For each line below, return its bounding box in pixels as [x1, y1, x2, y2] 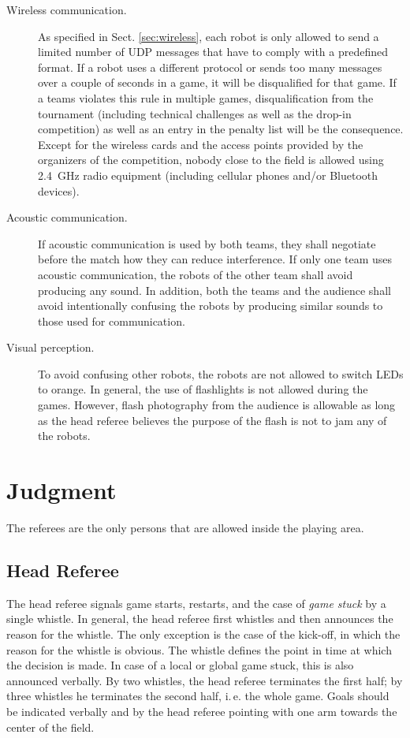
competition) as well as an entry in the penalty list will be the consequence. [38, 121, 404, 137]
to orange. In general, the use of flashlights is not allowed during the [38, 381, 368, 397]
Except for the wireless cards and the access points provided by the [38, 136, 363, 152]
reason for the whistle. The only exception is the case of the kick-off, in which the [6, 625, 401, 642]
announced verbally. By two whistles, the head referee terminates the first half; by [6, 672, 403, 688]
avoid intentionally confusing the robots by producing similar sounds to [38, 297, 383, 314]
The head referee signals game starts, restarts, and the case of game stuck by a [6, 594, 386, 611]
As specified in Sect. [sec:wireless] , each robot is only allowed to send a [38, 28, 379, 44]
